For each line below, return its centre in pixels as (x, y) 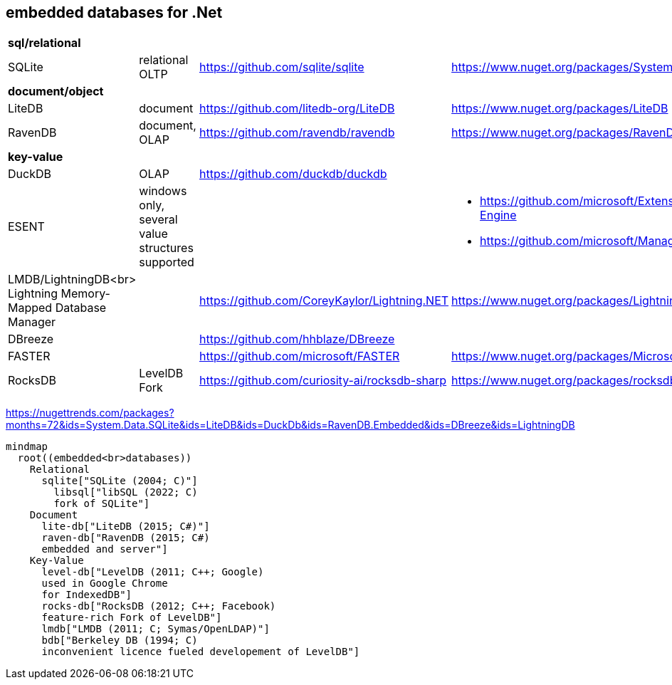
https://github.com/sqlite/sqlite (282, 67)
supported (167, 262)
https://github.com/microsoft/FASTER (299, 356)
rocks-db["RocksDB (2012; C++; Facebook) (159, 606)
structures (166, 248)
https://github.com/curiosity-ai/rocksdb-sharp (323, 381)
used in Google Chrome (105, 584)
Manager (32, 322)
